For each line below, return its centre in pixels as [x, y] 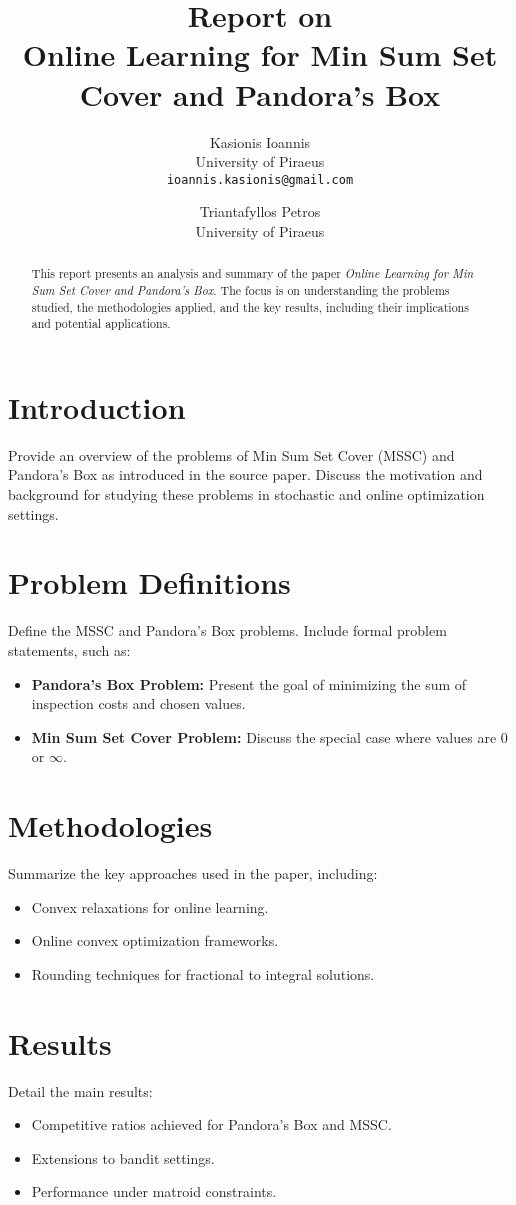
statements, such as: [69, 649]
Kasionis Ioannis [260, 141]
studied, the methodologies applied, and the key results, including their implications [250, 306]
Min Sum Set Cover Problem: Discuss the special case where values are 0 [269, 736]
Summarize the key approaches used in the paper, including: [193, 873]
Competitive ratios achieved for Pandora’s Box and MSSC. [211, 1124]
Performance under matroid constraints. [154, 1191]
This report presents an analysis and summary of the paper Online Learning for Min [252, 273]
